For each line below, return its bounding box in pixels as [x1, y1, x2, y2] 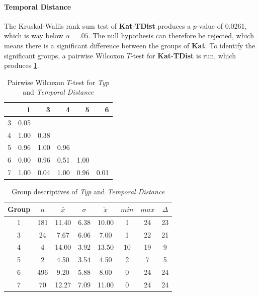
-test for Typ [70, 77, 109, 87]
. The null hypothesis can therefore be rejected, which [88, 30, 254, 41]
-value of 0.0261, [196, 20, 247, 31]
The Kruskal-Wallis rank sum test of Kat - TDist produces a [4, 20, 191, 31]
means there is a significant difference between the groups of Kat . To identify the [4, 40, 255, 50]
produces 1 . [4, 60, 39, 70]
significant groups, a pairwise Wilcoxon [4, 50, 125, 60]
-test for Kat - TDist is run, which [130, 50, 236, 60]
